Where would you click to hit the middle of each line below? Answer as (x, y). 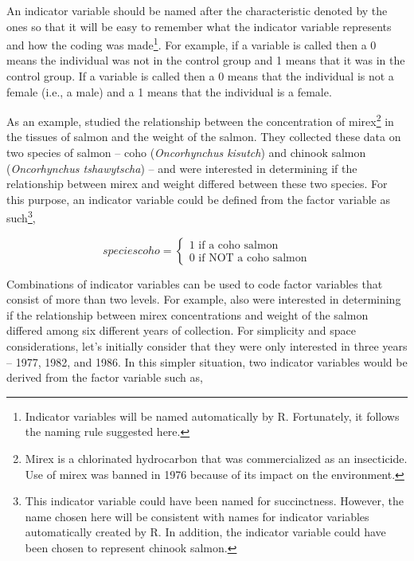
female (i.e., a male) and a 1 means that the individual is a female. (169, 91)
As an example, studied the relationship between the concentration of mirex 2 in (200, 120)
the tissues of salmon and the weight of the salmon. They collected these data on (204, 137)
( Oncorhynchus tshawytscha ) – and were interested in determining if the (182, 168)
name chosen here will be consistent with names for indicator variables (197, 516)
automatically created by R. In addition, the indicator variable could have (205, 532)
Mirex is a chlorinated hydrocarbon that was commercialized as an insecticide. (216, 459)
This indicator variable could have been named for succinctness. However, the (215, 501)
